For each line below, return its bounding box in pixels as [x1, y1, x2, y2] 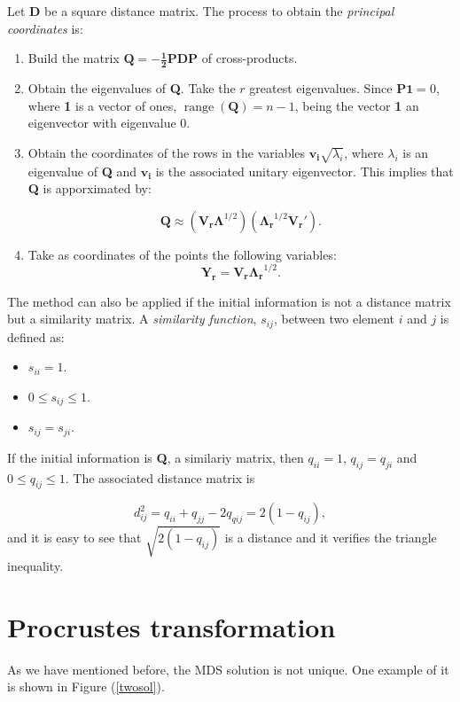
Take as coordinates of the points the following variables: [27, 245, 337, 263]
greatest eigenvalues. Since [249, 79, 393, 97]
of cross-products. [201, 49, 298, 67]
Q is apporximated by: [27, 179, 152, 198]
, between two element [273, 309, 394, 328]
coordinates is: [7, 19, 83, 37]
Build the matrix [27, 49, 120, 67]
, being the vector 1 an [294, 96, 419, 114]
